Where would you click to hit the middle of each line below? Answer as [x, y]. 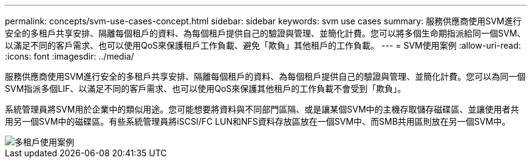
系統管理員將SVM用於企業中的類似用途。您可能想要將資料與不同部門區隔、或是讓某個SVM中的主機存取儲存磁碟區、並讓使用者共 [262, 109]
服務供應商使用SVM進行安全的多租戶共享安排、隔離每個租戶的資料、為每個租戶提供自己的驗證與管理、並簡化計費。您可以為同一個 [265, 76]
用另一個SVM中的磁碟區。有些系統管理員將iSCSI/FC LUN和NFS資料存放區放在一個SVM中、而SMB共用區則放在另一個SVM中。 [258, 121]
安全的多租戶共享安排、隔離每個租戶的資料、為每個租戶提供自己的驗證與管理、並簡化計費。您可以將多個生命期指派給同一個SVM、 [265, 33]
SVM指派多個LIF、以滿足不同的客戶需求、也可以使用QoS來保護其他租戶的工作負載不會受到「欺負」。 [206, 88]
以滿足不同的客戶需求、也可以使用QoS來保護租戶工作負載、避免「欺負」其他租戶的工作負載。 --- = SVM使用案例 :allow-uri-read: [263, 45]
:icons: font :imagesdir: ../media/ [70, 56]
